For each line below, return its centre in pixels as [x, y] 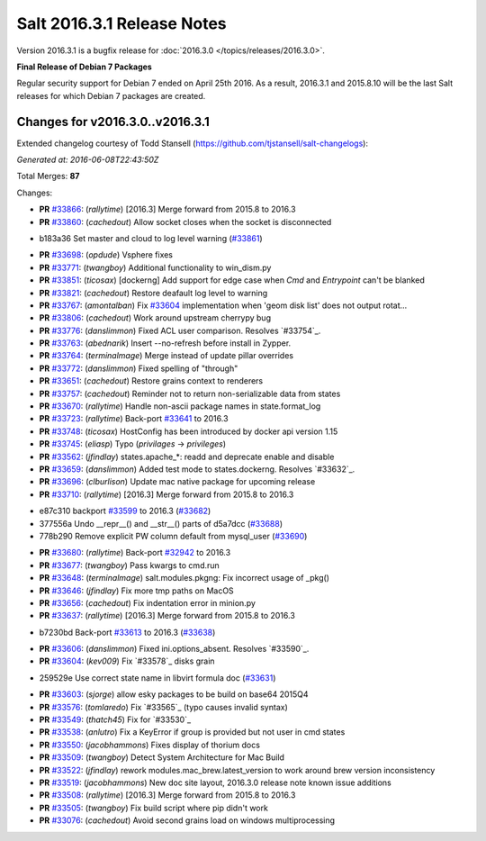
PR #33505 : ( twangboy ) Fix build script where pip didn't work [154, 808]
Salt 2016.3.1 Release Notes [121, 23]
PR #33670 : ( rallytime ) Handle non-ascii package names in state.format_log [180, 406]
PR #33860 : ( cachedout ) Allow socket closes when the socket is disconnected [185, 222]
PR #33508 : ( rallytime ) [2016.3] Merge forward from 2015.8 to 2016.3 [167, 795]
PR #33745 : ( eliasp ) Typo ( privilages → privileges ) [133, 444]
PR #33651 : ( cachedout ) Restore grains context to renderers [151, 381]
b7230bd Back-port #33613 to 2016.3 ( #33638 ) [127, 632]
